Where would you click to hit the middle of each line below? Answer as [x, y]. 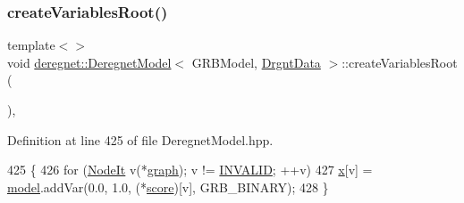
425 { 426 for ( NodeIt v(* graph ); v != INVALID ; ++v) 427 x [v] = [190, 170]
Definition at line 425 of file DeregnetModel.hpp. [140, 139]
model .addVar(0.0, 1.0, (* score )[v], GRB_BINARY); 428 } [168, 187]
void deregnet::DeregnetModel [89, 62]
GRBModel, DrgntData [256, 62]
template [31, 45]
